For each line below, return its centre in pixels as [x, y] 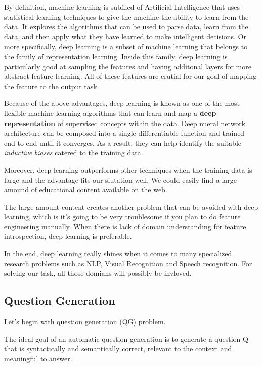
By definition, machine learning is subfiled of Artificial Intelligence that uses [122, 7]
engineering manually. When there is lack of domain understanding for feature [125, 226]
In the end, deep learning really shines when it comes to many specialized [118, 253]
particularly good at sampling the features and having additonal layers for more [128, 66]
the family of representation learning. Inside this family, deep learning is [116, 56]
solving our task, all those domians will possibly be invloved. [98, 273]
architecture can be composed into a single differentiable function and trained [124, 133]
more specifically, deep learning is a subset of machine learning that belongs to [126, 46]
